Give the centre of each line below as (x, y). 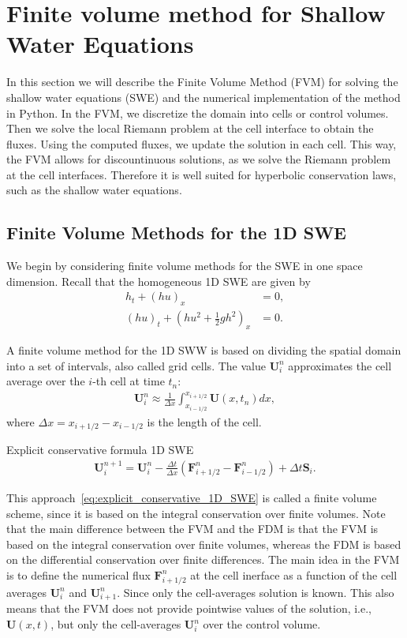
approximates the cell (340, 365)
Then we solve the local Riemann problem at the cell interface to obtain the (190, 128)
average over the (46, 381)
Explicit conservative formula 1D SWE (100, 450)
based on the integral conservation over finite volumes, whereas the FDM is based (204, 544)
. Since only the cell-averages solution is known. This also (256, 592)
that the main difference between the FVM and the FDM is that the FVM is (192, 529)
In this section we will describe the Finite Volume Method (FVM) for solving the (202, 82)
